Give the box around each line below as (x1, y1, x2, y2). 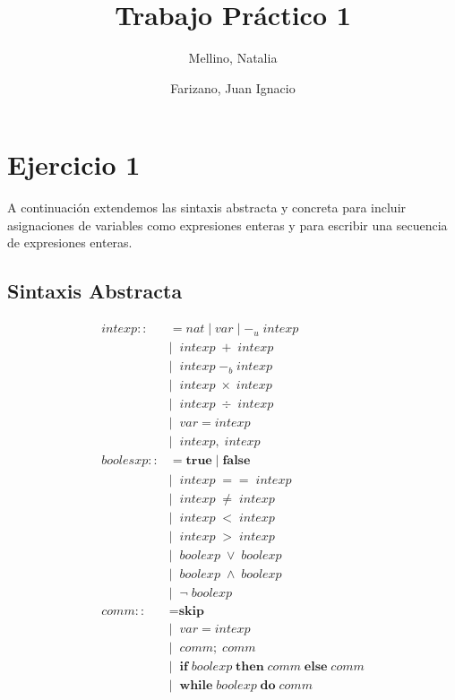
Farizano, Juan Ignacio (170, 78, 296, 97)
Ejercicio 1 (7, 146, 141, 183)
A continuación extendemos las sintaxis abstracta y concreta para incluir (7, 198, 407, 217)
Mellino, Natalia (188, 48, 278, 67)
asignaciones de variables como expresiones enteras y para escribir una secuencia (7, 215, 448, 234)
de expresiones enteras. (7, 233, 133, 252)
